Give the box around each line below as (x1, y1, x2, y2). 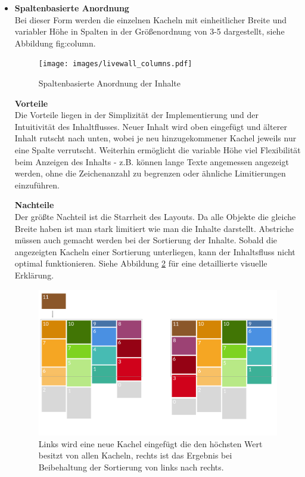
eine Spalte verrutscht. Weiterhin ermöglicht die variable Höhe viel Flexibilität (14, 144, 301, 156)
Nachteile (14, 199, 54, 211)
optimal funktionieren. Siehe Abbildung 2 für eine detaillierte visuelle (14, 257, 267, 270)
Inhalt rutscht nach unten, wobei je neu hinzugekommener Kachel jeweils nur (14, 132, 297, 144)
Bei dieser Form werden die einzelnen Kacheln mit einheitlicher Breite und (14, 13, 287, 26)
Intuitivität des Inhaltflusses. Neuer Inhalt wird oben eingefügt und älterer (14, 120, 287, 132)
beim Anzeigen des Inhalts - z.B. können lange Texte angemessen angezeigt (14, 155, 289, 168)
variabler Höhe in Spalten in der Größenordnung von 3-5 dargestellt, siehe (14, 25, 285, 38)
